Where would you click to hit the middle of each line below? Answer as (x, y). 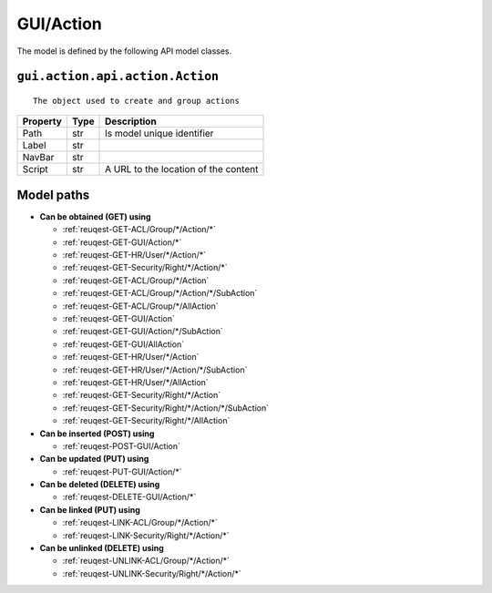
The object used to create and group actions (137, 101)
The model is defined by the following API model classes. (124, 51)
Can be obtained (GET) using (95, 216)
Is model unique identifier (159, 134)
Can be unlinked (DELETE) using (102, 548)
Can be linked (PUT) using (90, 509)
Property (42, 121)
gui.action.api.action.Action (118, 77)
